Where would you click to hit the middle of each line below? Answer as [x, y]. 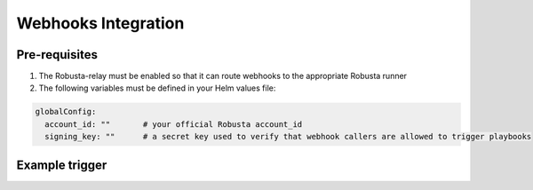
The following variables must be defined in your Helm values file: [157, 88]
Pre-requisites [57, 55]
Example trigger [62, 165]
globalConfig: [66, 112]
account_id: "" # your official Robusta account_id [174, 124]
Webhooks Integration [100, 23]
